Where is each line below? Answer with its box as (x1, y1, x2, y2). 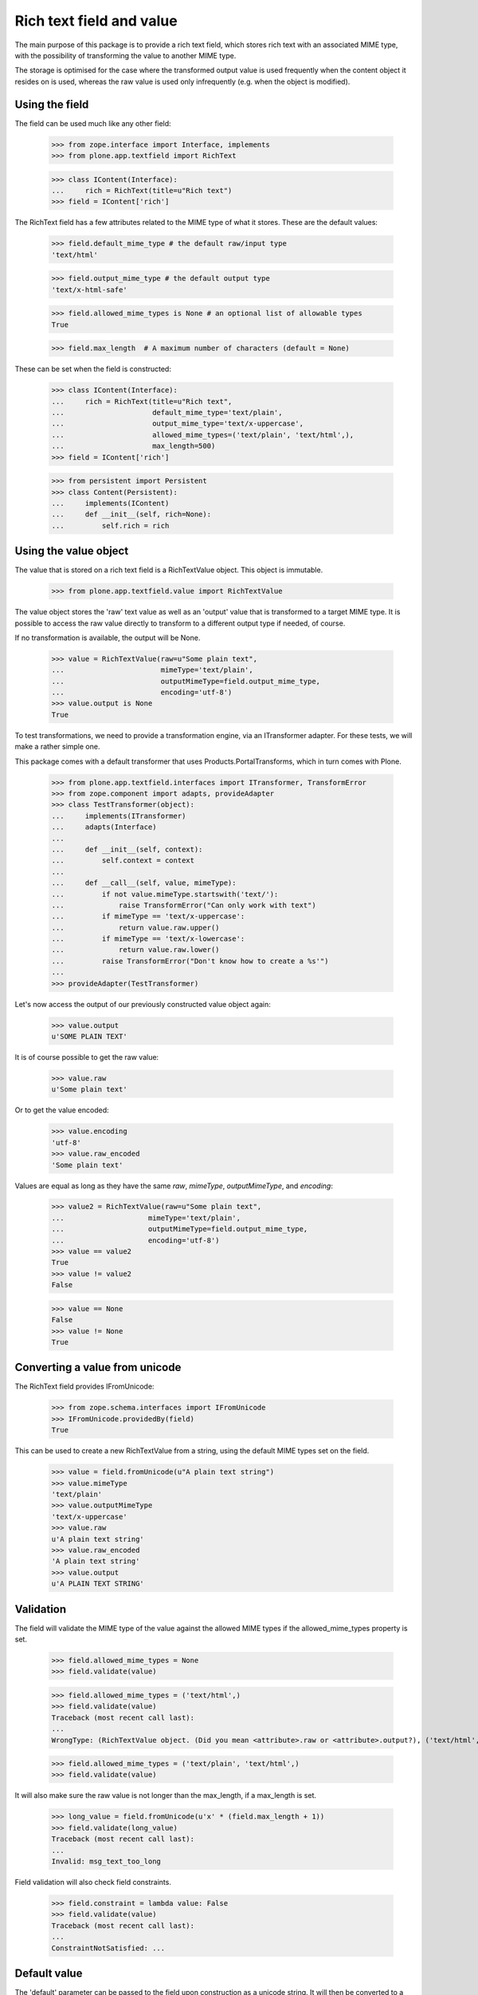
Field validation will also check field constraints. (14, 1878, 171, 1886)
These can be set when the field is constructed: (14, 364, 171, 374)
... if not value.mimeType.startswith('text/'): (51, 890, 279, 899)
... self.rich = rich (51, 521, 170, 530)
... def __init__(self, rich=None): (51, 510, 211, 519)
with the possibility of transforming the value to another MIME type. (14, 50, 237, 60)
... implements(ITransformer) (51, 811, 186, 820)
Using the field (14, 97, 89, 111)
